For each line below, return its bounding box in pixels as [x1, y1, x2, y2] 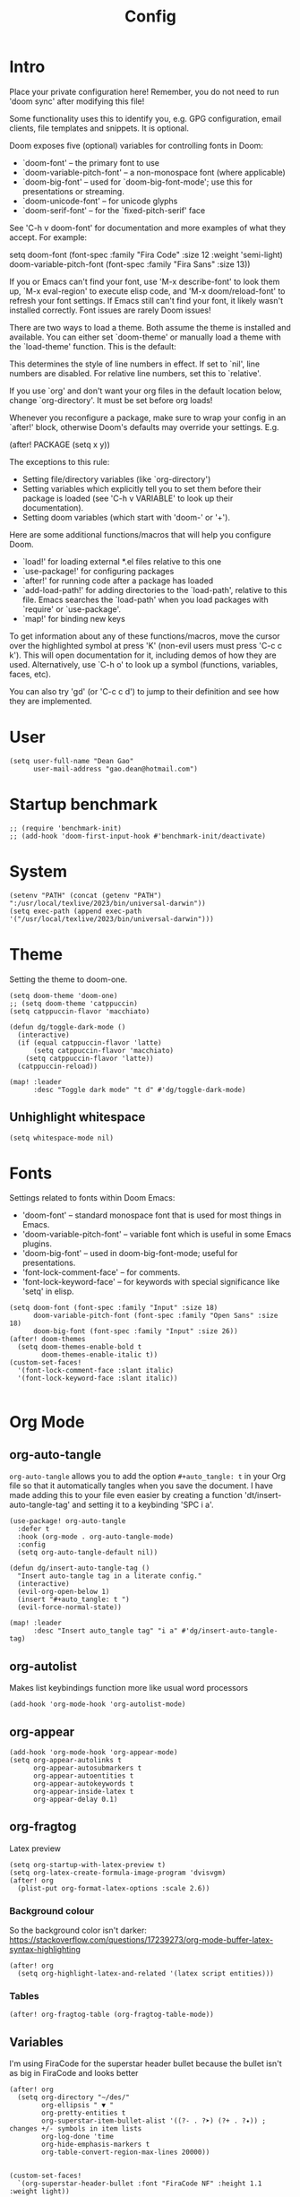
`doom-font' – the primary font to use [21, 157, 159, 168]
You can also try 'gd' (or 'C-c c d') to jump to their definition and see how [9, 685, 279, 696]
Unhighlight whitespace [9, 1109, 146, 1125]
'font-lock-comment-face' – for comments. [21, 1267, 181, 1278]
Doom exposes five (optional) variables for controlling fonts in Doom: [9, 140, 264, 151]
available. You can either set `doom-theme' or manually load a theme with [9, 332, 282, 342]
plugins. [21, 1238, 52, 1249]
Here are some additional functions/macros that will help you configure [9, 529, 271, 539]
